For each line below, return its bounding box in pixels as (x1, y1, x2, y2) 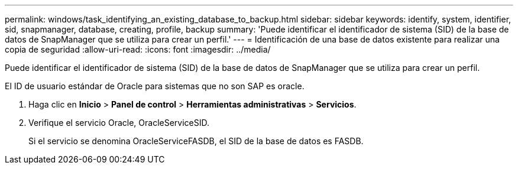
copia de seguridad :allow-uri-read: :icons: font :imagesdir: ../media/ (5, 44, 271, 54)
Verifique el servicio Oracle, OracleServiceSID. (28, 118, 210, 128)
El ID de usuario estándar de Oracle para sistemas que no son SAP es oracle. (5, 81, 305, 91)
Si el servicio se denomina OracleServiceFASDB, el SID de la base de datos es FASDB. (28, 136, 364, 146)
